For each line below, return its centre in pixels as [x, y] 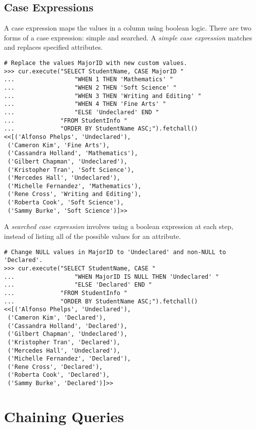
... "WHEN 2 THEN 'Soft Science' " [90, 87]
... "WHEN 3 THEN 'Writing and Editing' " [103, 96]
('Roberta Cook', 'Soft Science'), [66, 203]
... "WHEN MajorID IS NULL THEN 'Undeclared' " [112, 277]
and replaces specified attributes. [53, 47]
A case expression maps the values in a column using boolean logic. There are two [128, 28]
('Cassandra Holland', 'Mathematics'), [73, 153]
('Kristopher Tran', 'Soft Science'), [71, 170]
